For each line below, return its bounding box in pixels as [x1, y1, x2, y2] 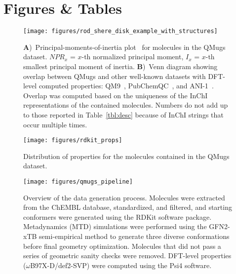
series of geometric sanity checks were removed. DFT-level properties [23, 250, 232, 261]
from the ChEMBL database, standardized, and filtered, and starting [23, 202, 232, 212]
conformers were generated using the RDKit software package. [23, 211, 212, 222]
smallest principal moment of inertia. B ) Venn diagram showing [23, 61, 218, 71]
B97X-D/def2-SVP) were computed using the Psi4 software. [30, 260, 212, 270]
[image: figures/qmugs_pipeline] [23, 178, 133, 185]
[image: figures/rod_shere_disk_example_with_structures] [23, 28, 218, 35]
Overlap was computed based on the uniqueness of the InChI [23, 90, 208, 100]
